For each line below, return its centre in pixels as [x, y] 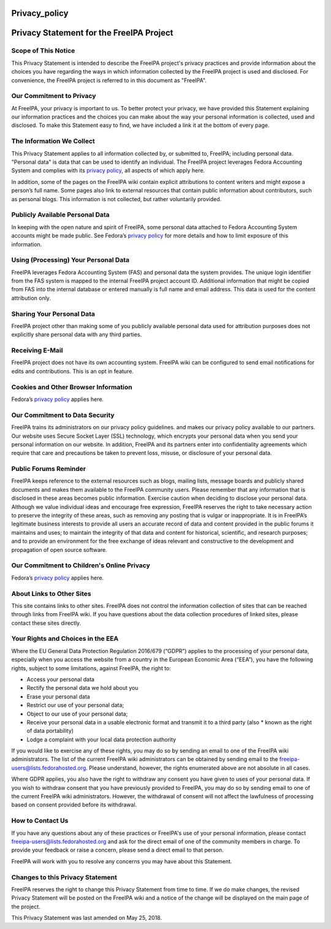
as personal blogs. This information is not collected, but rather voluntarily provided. [116, 199]
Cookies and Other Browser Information [72, 387]
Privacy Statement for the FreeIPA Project [93, 33]
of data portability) [50, 731]
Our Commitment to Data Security [63, 415]
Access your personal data [61, 679]
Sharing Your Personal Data [53, 314]
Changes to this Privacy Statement [64, 877]
